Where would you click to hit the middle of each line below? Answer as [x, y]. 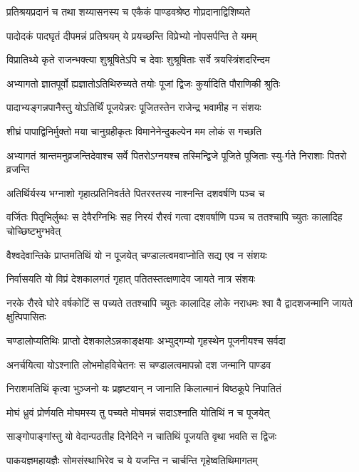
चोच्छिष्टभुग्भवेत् [34, 230]
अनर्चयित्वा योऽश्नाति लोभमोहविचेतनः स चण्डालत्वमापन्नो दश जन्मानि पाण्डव [139, 364]
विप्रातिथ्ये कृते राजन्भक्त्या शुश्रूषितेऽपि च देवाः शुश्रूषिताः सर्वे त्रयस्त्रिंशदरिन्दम [139, 59]
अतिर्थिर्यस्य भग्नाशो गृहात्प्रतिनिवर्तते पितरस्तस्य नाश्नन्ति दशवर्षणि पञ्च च [136, 193]
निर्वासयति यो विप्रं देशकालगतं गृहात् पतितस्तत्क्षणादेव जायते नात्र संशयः [131, 279]
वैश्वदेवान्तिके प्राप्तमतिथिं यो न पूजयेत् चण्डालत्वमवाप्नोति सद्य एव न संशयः [137, 255]
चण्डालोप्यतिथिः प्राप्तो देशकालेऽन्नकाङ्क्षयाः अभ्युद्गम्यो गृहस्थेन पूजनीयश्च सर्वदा [146, 340]
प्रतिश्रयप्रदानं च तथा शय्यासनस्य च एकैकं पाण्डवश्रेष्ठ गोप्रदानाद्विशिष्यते [129, 11]
